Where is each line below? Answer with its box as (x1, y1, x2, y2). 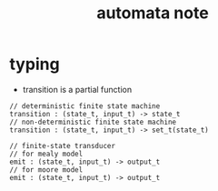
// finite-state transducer (9, 141, 116, 150)
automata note (96, 3, 209, 24)
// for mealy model (9, 149, 84, 158)
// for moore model (9, 165, 84, 175)
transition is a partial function (22, 84, 133, 95)
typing (9, 54, 61, 75)
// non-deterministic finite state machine (9, 117, 177, 126)
